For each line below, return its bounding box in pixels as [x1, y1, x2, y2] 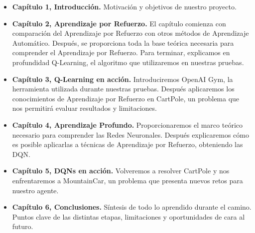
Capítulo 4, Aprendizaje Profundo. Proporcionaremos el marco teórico [12, 119, 243, 130]
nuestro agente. [12, 185, 59, 195]
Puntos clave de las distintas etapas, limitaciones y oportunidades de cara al [12, 211, 245, 222]
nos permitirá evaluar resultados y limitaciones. [12, 103, 157, 113]
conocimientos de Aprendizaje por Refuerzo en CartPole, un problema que [12, 93, 240, 103]
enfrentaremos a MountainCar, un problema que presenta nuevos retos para [12, 175, 243, 185]
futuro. [12, 221, 33, 232]
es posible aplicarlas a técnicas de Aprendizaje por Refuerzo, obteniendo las [12, 139, 243, 150]
